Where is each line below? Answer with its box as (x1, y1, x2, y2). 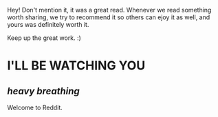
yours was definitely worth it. (7, 21, 89, 28)
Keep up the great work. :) (7, 34, 81, 42)
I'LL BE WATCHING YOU (7, 58, 146, 74)
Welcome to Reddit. (7, 103, 63, 111)
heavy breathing (7, 85, 80, 97)
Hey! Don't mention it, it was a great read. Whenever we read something (7, 6, 212, 14)
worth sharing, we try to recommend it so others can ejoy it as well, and (7, 13, 210, 21)
